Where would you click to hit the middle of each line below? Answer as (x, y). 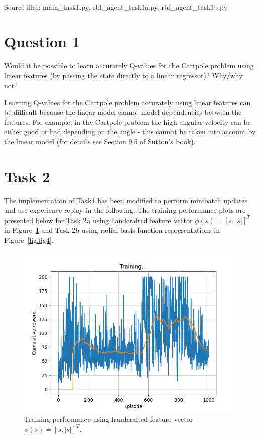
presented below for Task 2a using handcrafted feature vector (98, 220)
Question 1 (42, 41)
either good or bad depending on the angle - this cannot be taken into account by (130, 132)
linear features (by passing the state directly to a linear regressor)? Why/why (123, 75)
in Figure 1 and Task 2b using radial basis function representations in (112, 230)
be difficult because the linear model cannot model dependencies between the (123, 112)
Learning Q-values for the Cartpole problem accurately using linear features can (127, 102)
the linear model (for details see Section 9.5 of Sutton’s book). (100, 141)
